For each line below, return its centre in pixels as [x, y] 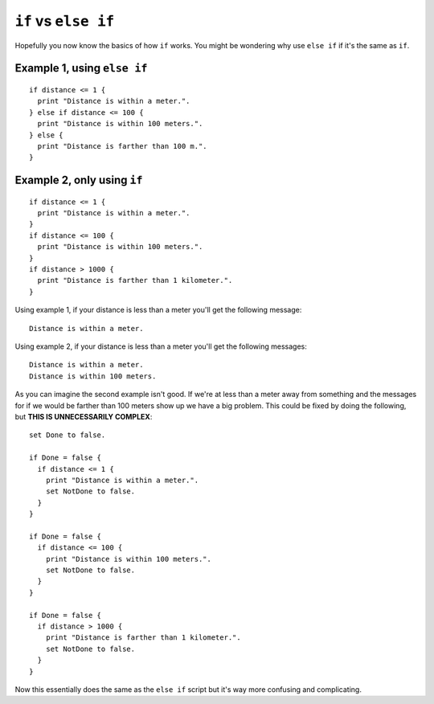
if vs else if [65, 21]
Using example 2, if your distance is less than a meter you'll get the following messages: [161, 346]
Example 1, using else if [81, 68]
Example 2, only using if [79, 180]
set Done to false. [68, 435]
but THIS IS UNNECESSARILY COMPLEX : [84, 416]
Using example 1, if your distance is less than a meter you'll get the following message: [158, 310]
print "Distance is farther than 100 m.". [123, 146]
